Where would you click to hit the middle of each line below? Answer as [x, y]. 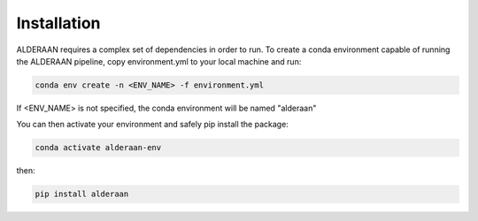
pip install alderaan [82, 194]
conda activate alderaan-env [98, 148]
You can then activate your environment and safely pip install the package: [153, 125]
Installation [58, 23]
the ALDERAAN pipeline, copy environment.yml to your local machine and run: [159, 61]
